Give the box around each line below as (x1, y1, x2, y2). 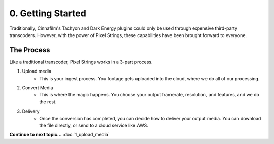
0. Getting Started (9, 8, 86, 19)
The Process (9, 46, 50, 54)
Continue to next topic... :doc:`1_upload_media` (9, 132, 110, 138)
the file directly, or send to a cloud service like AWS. (39, 122, 148, 128)
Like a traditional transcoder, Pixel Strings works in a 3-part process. (9, 59, 153, 65)
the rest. (39, 99, 57, 105)
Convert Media (22, 85, 53, 91)
